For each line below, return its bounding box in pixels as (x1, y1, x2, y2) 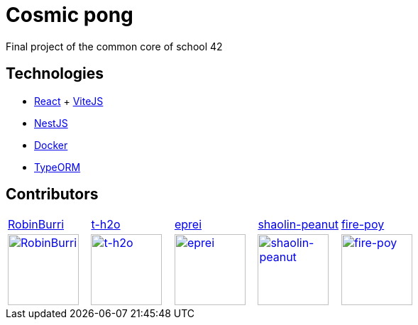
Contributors (6, 185, 99, 204)
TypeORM (34, 160, 81, 173)
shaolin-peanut (258, 217, 339, 232)
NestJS (34, 116, 68, 129)
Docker (34, 138, 68, 151)
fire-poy (341, 217, 385, 232)
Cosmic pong (6, 3, 133, 27)
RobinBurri (8, 217, 65, 232)
